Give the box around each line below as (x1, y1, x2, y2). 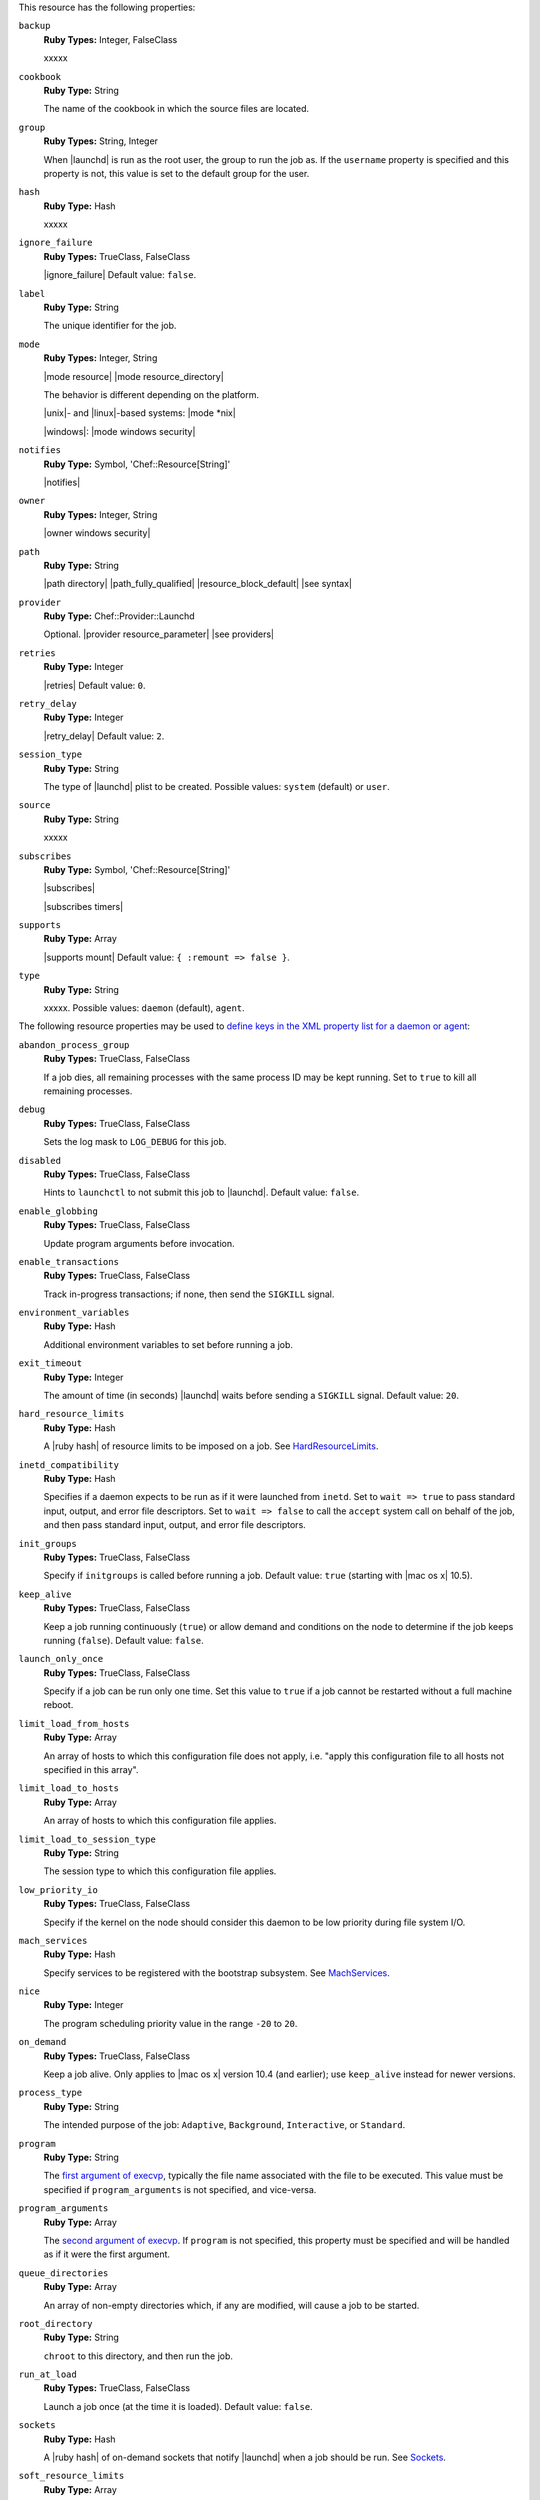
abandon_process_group (18, 1039, 130, 1050)
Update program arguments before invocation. (43, 1237, 235, 1249)
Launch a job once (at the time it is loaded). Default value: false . (43, 2400, 314, 2412)
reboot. (43, 1699, 74, 1711)
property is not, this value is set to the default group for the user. (43, 167, 310, 179)
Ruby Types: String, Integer (43, 135, 159, 147)
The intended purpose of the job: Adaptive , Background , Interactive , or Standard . (43, 2119, 406, 2131)
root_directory (18, 2318, 94, 2329)
